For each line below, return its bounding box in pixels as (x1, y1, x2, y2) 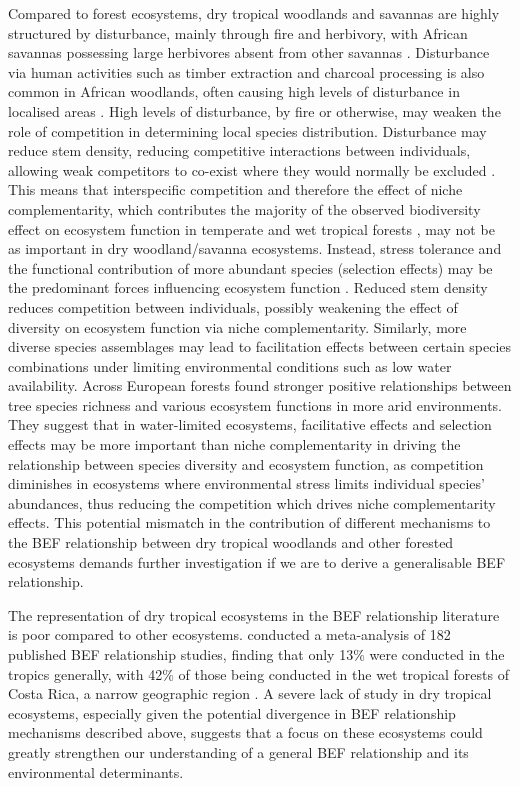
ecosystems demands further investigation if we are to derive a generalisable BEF (8, 551, 506, 572)
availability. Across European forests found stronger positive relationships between (8, 375, 512, 396)
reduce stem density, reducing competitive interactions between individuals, (8, 140, 471, 161)
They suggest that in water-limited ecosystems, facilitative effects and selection (8, 414, 492, 435)
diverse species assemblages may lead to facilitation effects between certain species (8, 336, 512, 357)
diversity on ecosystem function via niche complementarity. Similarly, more (8, 316, 467, 337)
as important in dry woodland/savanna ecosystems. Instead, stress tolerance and (8, 238, 502, 259)
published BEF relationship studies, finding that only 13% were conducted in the (8, 644, 505, 664)
